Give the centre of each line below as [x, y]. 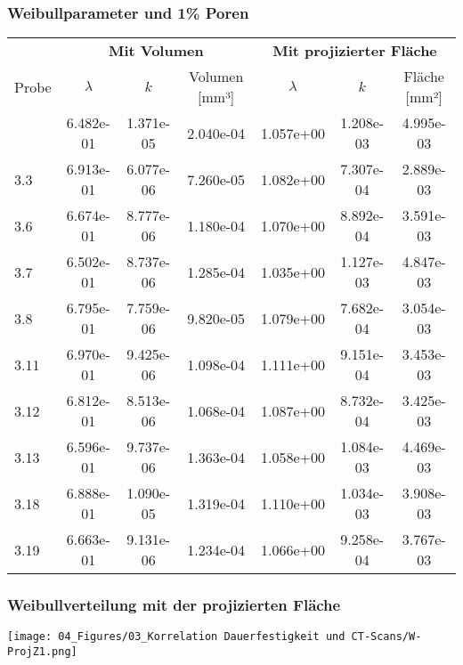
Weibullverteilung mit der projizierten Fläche [174, 605]
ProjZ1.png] [42, 652]
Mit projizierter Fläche [355, 51]
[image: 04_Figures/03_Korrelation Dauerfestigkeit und [176, 637]
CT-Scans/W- [386, 637]
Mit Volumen [156, 51]
